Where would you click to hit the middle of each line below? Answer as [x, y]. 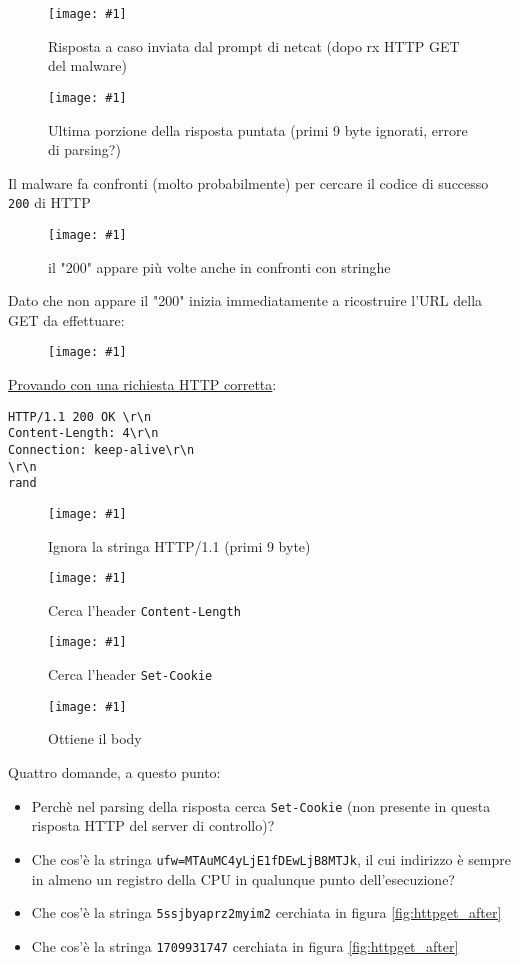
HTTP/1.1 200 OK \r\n [80, 416]
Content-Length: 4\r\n [83, 433]
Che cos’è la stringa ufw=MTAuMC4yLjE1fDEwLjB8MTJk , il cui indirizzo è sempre [271, 858]
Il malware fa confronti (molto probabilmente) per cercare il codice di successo [248, 182]
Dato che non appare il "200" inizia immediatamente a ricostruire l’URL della [245, 300]
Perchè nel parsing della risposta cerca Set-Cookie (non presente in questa [261, 805]
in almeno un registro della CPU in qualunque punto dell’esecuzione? [243, 878]
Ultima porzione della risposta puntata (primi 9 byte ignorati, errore [258, 129]
